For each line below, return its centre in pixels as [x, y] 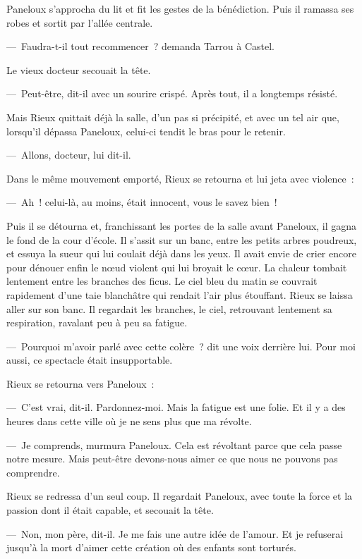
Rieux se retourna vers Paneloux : [80, 383]
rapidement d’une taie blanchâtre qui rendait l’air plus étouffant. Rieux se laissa [180, 294]
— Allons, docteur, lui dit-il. [69, 155]
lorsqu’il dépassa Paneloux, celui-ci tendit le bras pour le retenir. [146, 131]
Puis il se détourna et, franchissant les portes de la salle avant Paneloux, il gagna [182, 225]
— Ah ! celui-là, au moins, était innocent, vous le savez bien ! [142, 202]
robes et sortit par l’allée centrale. [80, 22]
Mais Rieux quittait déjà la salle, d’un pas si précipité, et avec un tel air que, [173, 117]
